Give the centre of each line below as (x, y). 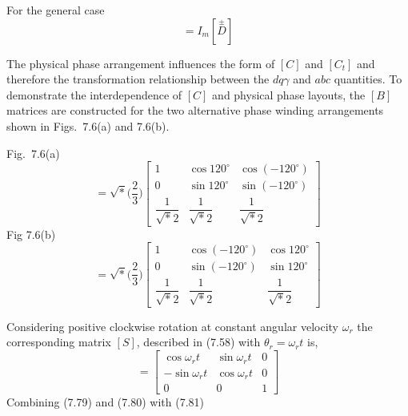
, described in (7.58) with (198, 342)
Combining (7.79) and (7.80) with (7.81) (105, 402)
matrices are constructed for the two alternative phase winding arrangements (195, 110)
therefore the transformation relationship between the (138, 79)
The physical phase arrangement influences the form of (141, 63)
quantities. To (368, 79)
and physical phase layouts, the (289, 94)
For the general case (56, 10)
